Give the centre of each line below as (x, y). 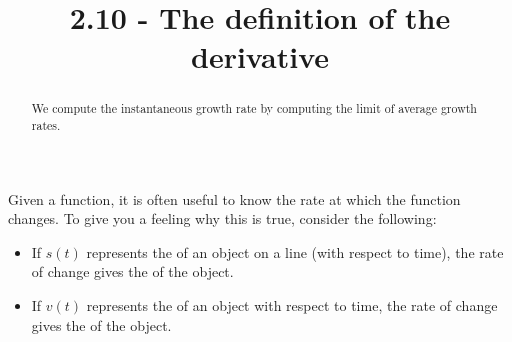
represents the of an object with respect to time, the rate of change (292, 305)
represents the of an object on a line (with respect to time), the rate (295, 251)
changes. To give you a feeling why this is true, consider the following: (222, 218)
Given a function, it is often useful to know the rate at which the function (234, 198)
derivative (259, 56)
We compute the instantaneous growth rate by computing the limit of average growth (254, 108)
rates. (46, 125)
